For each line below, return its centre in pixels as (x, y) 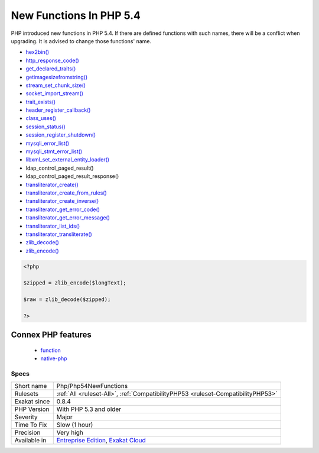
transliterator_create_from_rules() (66, 193)
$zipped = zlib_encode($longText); (75, 283)
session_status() (46, 127)
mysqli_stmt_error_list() (54, 151)
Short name (31, 386)
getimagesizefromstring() (57, 77)
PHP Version (32, 409)
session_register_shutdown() (61, 135)
